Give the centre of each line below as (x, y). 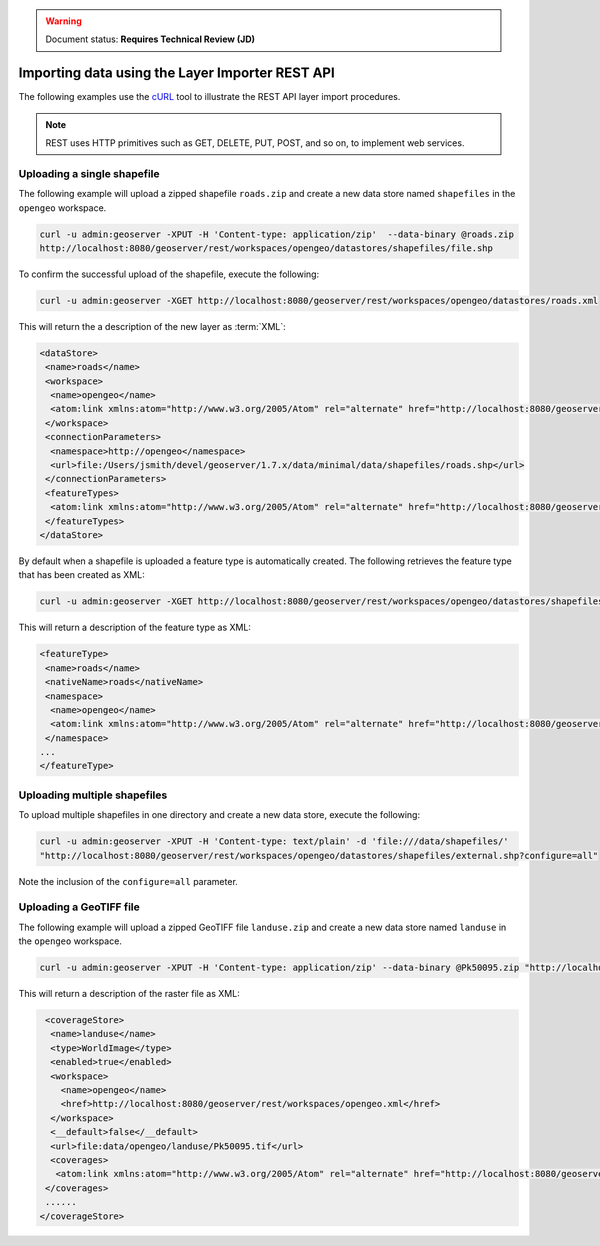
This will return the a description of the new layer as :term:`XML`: (152, 326)
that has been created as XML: (81, 575)
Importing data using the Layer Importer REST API (176, 73)
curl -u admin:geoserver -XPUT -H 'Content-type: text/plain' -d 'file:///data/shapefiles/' (274, 841)
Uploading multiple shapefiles (93, 795)
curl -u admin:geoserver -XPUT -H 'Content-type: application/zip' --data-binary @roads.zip (277, 234)
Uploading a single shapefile (89, 173)
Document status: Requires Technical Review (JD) (150, 39)
